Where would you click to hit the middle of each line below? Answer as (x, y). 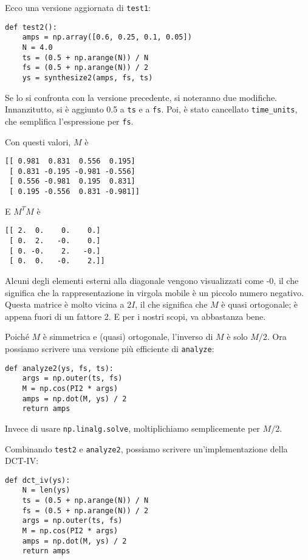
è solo (237, 337)
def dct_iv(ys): (38, 480)
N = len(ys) (46, 490)
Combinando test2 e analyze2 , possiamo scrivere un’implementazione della (146, 448)
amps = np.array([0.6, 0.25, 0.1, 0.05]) (107, 37)
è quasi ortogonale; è (260, 304)
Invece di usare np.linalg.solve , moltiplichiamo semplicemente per (132, 428)
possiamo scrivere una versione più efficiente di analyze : (110, 348)
